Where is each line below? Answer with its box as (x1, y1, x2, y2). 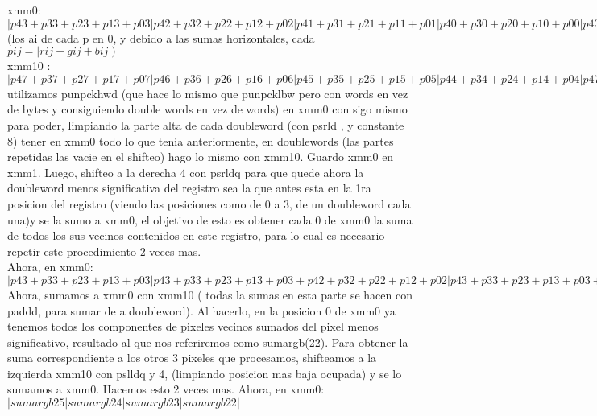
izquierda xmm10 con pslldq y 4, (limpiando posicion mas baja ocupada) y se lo (7, 365, 402, 381)
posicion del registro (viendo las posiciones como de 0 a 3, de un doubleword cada (7, 195, 411, 212)
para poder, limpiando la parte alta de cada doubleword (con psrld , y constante (7, 116, 404, 133)
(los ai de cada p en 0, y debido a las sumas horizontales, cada (7, 29, 315, 46)
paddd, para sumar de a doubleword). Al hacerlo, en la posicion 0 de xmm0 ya (7, 302, 396, 319)
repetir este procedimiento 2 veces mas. (7, 242, 201, 259)
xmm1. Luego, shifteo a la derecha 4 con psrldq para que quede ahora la (7, 163, 364, 180)
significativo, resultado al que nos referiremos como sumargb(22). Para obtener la (7, 333, 408, 350)
